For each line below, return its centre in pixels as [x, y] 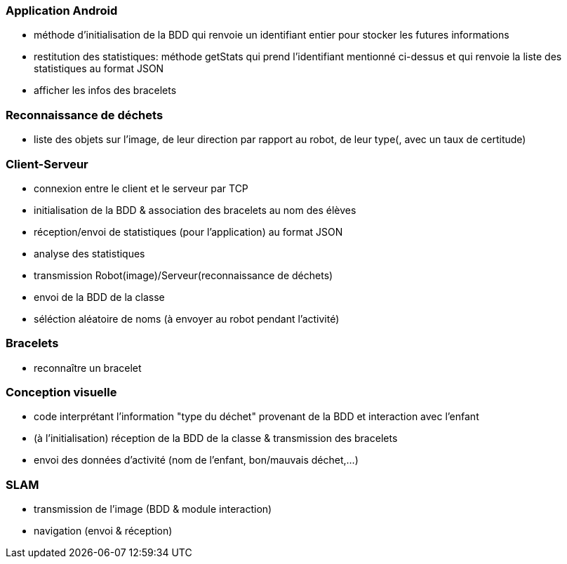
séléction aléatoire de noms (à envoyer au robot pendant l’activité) [187, 318]
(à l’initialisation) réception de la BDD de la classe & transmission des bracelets [216, 438]
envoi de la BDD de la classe [99, 297]
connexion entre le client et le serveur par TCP [141, 188]
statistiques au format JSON [99, 69]
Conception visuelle [61, 392]
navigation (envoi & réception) [103, 531]
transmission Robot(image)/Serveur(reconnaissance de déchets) [184, 275]
